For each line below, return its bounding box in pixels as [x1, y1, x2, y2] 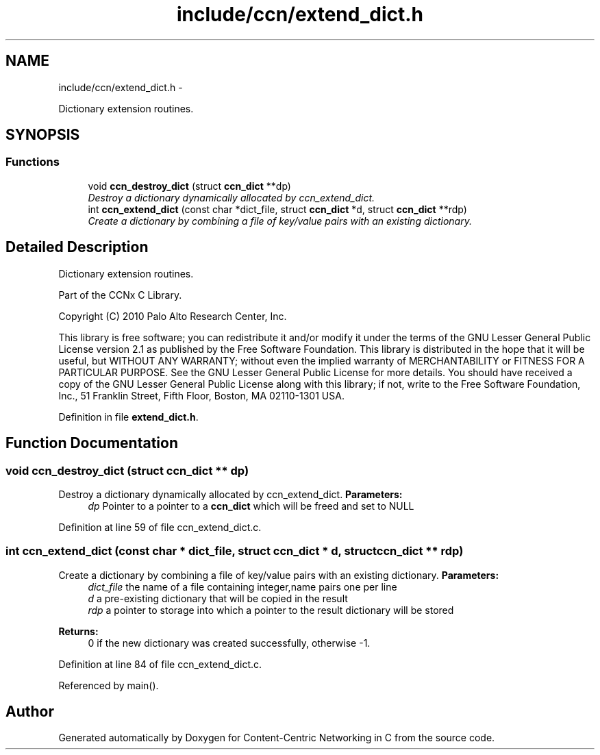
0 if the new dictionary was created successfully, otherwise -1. [88, 636, 371, 649]
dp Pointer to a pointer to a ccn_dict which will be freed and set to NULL [88, 499, 414, 512]
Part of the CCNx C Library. [58, 288, 182, 301]
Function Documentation [5, 434, 178, 452]
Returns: [58, 625, 99, 637]
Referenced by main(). [58, 679, 159, 691]
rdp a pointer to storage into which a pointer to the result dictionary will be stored [88, 604, 454, 616]
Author [5, 703, 54, 721]
